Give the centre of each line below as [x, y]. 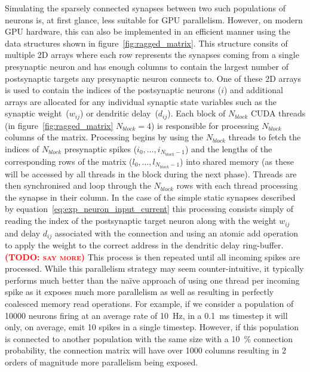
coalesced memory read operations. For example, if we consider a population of [149, 303]
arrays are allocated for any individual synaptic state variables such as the [141, 101]
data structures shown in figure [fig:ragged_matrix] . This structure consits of [146, 43]
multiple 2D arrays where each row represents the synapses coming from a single [152, 55]
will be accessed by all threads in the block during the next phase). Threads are [151, 173]
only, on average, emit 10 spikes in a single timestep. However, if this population [152, 327]
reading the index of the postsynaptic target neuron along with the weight [141, 221]
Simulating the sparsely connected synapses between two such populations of [145, 8]
